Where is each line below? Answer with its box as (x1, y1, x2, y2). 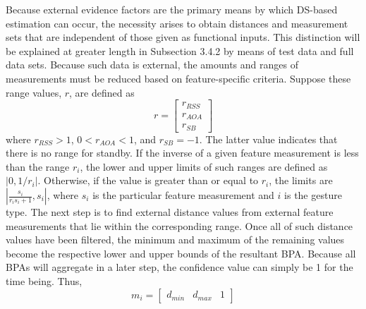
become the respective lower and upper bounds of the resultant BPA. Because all (6, 246, 356, 260)
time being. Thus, (6, 273, 83, 288)
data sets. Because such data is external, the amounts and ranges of (6, 57, 298, 72)
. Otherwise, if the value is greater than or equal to (37, 173, 259, 188)
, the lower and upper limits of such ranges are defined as (80, 159, 328, 174)
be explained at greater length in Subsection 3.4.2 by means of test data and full (6, 43, 354, 58)
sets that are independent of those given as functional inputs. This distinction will (6, 30, 360, 44)
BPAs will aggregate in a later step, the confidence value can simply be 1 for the (6, 260, 353, 274)
